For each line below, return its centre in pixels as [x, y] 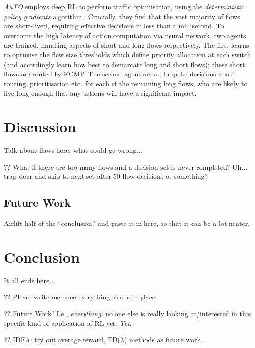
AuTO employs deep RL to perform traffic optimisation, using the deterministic [124, 6]
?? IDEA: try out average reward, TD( [62, 339]
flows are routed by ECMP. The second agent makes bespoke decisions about [120, 74]
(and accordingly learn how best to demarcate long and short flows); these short [125, 64]
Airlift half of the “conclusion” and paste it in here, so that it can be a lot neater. [127, 223]
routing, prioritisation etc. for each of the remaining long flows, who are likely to [126, 83]
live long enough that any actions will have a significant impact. [100, 93]
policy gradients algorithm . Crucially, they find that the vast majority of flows [122, 16]
